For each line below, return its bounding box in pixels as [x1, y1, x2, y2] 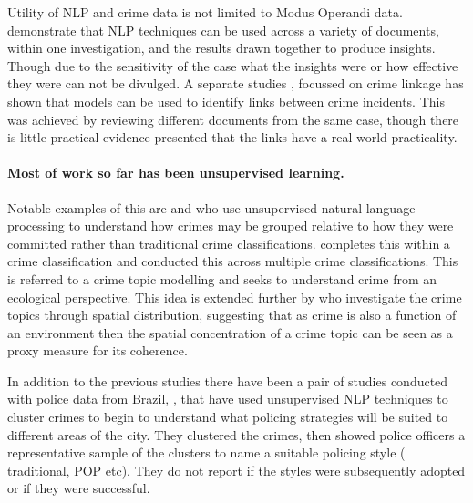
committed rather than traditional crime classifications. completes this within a [7, 233, 450, 252]
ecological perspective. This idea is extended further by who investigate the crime [7, 287, 462, 306]
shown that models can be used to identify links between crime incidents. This [7, 91, 445, 110]
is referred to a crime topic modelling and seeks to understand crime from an [7, 269, 437, 288]
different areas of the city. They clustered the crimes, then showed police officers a [7, 425, 466, 444]
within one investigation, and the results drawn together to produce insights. [7, 38, 436, 57]
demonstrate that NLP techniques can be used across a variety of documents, [7, 20, 439, 39]
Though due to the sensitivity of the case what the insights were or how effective [7, 56, 458, 75]
